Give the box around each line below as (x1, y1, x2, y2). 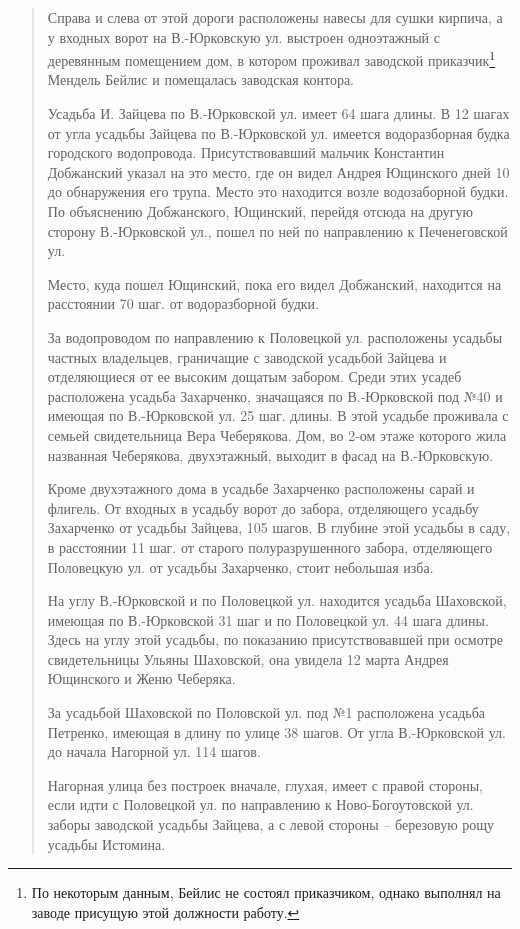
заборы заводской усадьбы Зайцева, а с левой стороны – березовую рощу (47, 814, 495, 835)
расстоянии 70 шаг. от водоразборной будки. (47, 293, 319, 314)
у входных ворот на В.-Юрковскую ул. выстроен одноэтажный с (47, 26, 440, 47)
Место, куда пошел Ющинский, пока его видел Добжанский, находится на (47, 273, 502, 294)
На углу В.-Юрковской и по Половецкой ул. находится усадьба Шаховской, (47, 590, 507, 611)
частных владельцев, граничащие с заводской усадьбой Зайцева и (47, 346, 447, 367)
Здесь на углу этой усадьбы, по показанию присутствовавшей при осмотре (47, 629, 503, 650)
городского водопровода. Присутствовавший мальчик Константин (47, 142, 445, 163)
